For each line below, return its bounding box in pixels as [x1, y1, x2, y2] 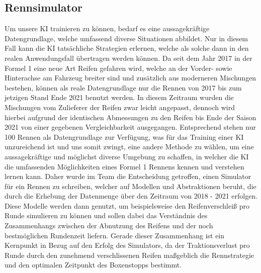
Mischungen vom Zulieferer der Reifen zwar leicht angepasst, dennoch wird [5, 102, 235, 112]
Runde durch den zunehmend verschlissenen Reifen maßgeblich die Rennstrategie [5, 249, 254, 260]
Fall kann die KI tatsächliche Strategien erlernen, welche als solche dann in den [5, 43, 249, 53]
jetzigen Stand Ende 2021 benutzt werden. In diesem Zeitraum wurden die [5, 92, 234, 103]
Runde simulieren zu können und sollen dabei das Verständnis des [5, 210, 208, 221]
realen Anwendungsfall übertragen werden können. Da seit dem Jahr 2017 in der [5, 52, 252, 63]
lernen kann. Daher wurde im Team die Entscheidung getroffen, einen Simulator [5, 171, 251, 181]
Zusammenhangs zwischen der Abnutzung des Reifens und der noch [5, 220, 213, 231]
